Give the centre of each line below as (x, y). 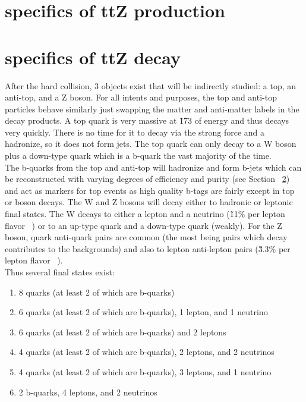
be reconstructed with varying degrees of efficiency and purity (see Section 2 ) (147, 179)
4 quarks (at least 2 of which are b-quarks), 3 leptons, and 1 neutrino (145, 371)
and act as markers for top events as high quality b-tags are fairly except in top (150, 190)
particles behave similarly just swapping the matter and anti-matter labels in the (152, 109)
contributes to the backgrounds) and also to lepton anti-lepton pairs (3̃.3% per (148, 248)
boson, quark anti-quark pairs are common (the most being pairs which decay (146, 237)
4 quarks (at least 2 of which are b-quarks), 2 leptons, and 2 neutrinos (146, 352)
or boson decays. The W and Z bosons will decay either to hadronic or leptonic (149, 202)
